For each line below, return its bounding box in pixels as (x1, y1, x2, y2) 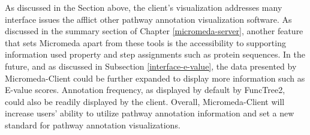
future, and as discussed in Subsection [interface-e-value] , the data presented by (5, 59, 297, 72)
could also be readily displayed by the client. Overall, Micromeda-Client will (5, 95, 285, 107)
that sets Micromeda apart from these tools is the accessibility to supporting (5, 36, 286, 49)
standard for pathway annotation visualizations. (5, 118, 180, 131)
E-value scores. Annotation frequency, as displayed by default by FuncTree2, (5, 83, 285, 96)
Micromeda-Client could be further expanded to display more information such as (5, 71, 305, 84)
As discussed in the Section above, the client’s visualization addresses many (5, 1, 282, 13)
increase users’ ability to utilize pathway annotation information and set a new (5, 107, 294, 119)
